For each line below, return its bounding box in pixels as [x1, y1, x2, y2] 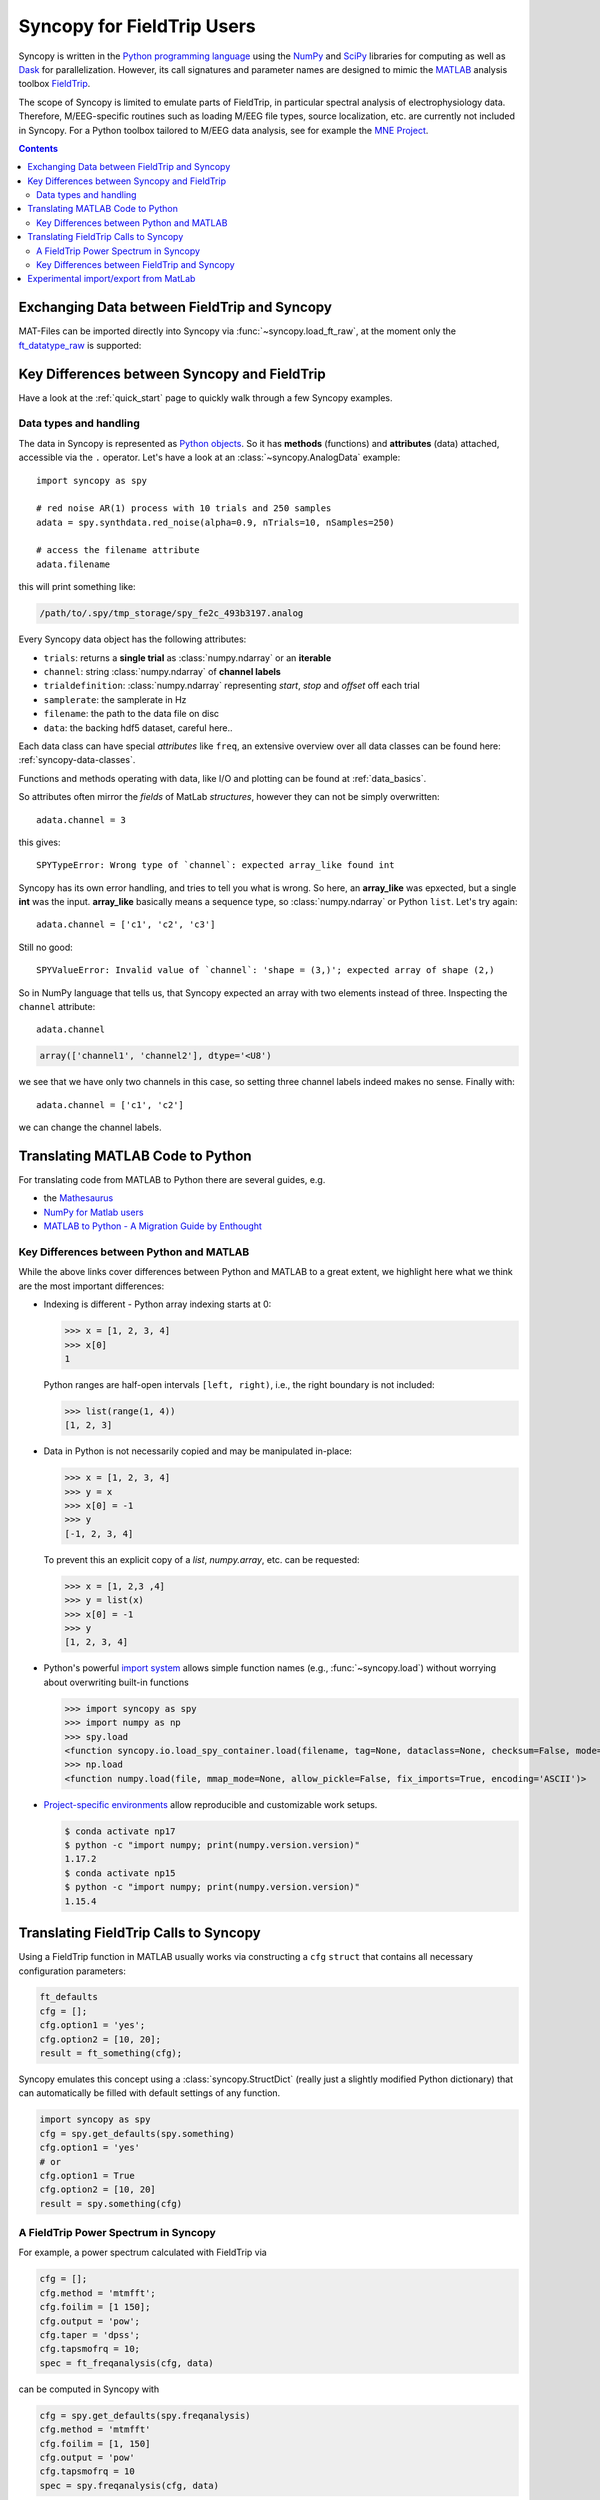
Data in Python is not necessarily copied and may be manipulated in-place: [43, 1445, 352, 1457]
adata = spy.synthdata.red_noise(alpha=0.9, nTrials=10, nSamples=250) [36, 516, 395, 528]
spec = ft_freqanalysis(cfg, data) [39, 2357, 214, 2369]
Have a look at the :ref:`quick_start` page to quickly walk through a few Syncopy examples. [18, 391, 393, 404]
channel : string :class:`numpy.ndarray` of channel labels [43, 666, 282, 678]
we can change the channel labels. [18, 1121, 162, 1134]
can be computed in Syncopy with [18, 2383, 160, 2395]
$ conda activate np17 [64, 1825, 176, 1837]
